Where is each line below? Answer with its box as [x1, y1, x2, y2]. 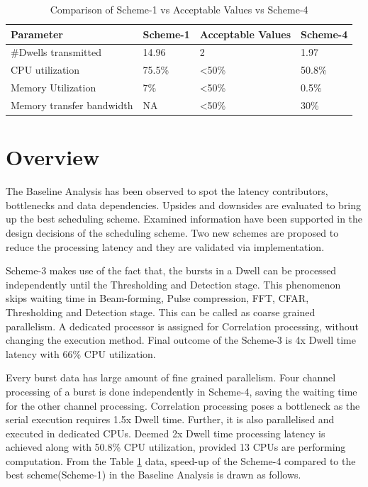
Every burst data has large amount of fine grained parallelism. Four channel [6, 370, 336, 385]
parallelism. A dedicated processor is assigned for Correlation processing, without [6, 318, 359, 333]
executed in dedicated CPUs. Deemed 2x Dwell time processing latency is [6, 425, 325, 440]
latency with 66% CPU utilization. [6, 346, 156, 361]
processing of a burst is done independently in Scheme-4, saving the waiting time [6, 384, 357, 398]
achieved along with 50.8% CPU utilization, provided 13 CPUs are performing [6, 440, 346, 454]
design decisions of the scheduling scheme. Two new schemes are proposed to [6, 225, 339, 240]
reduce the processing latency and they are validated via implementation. [6, 239, 325, 254]
